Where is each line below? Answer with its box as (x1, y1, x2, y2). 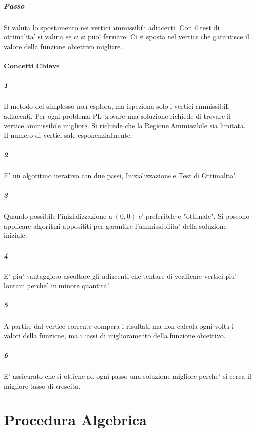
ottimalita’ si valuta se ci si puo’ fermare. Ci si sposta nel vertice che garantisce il (4, 32, 249, 42)
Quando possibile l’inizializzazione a (4, 211, 112, 221)
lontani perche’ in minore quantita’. (4, 280, 110, 291)
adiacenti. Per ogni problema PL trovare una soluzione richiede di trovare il (4, 110, 231, 121)
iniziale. (4, 230, 27, 240)
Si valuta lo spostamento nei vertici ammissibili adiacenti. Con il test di (4, 22, 220, 32)
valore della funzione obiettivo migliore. (4, 41, 123, 51)
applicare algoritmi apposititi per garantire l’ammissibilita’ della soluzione (4, 220, 227, 231)
